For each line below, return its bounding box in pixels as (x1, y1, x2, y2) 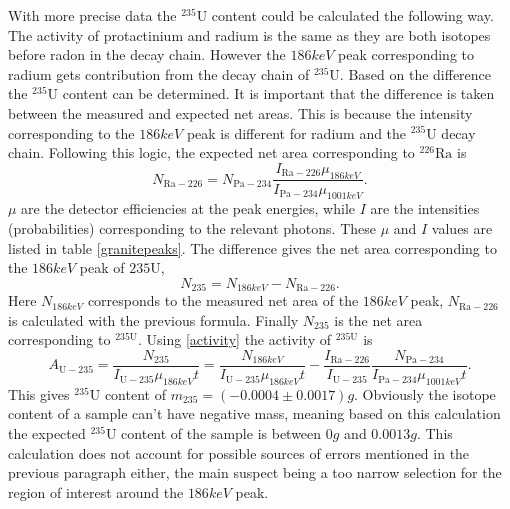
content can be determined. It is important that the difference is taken (62, 83, 495, 104)
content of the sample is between (121, 423, 322, 444)
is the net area (334, 309, 423, 330)
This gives (8, 383, 70, 404)
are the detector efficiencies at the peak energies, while (21, 198, 355, 219)
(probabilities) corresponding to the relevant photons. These (8, 217, 376, 238)
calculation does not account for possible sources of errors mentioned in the (8, 442, 470, 463)
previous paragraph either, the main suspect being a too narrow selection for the (8, 462, 502, 483)
